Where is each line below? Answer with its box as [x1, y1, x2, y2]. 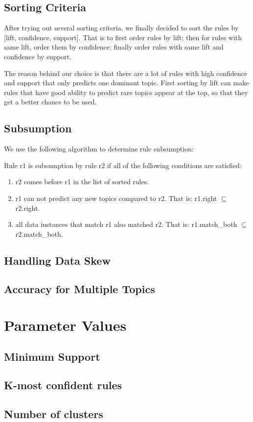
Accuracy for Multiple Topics [4, 281, 155, 297]
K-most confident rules [4, 377, 122, 393]
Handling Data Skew [4, 252, 111, 268]
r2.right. [15, 202, 40, 213]
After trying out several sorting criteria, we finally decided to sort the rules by [4, 23, 239, 33]
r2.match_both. [15, 228, 63, 239]
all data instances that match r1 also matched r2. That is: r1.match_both [15, 219, 237, 229]
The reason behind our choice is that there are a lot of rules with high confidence [4, 68, 248, 78]
